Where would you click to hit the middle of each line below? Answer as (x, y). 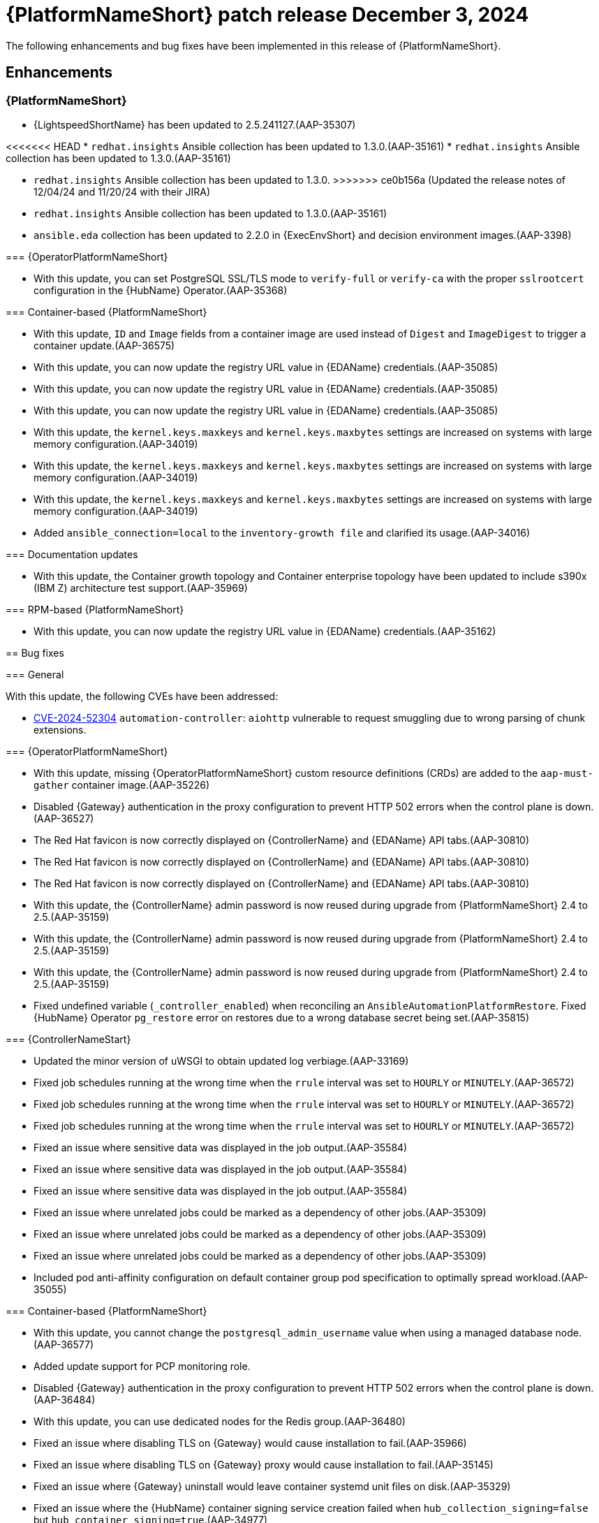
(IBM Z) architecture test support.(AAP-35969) (141, 588)
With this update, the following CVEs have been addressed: (142, 696)
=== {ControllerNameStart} (68, 1039)
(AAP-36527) (64, 818)
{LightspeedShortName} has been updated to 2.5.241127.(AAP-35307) (195, 124)
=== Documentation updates (72, 554)
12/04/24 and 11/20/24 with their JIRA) (122, 191)
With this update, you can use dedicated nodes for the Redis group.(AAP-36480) (220, 1421)
